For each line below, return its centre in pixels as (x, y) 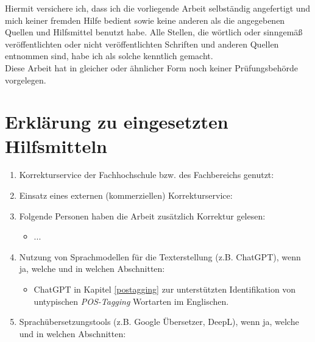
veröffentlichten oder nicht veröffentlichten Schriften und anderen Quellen (142, 44)
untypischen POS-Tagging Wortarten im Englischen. (131, 301)
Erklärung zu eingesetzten (117, 122)
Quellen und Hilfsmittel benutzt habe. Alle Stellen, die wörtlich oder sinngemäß (154, 32)
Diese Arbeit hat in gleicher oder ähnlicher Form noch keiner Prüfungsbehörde (151, 67)
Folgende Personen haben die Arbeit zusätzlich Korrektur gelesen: (142, 216)
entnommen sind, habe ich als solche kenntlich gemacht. (109, 56)
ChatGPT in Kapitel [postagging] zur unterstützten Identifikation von (165, 289)
